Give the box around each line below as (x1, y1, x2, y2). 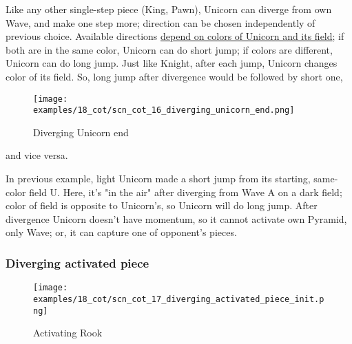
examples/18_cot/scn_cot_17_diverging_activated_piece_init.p (33, 294, 324, 304)
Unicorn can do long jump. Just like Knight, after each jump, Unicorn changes (6, 56, 338, 70)
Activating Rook (33, 325, 103, 340)
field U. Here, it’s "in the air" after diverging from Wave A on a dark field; (29, 184, 342, 199)
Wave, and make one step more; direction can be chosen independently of (6, 15, 315, 30)
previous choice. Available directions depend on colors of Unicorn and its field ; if (6, 29, 344, 43)
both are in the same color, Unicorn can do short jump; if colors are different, (6, 42, 333, 56)
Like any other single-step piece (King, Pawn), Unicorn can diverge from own (6, 2, 332, 16)
